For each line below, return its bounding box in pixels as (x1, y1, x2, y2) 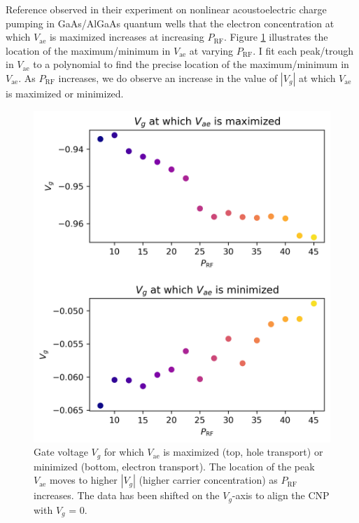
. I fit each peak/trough (253, 43, 354, 57)
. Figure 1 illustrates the (223, 29, 328, 44)
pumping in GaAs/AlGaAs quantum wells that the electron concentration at (6, 15, 335, 30)
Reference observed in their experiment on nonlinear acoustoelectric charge (6, 2, 327, 16)
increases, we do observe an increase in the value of (58, 70, 278, 85)
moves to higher (49, 473, 118, 487)
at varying (189, 43, 234, 57)
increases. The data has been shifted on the (34, 488, 220, 503)
